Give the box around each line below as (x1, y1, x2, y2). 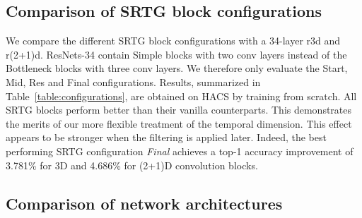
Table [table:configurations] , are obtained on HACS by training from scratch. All (6, 88, 357, 103)
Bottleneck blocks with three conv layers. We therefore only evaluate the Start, (6, 61, 348, 75)
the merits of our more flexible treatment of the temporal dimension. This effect (6, 116, 352, 131)
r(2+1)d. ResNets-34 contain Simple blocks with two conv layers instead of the (6, 47, 347, 61)
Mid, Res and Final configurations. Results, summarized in (6, 74, 261, 89)
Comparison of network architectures (6, 192, 283, 214)
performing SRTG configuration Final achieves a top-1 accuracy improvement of (6, 143, 354, 158)
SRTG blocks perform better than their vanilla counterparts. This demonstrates (6, 102, 352, 117)
